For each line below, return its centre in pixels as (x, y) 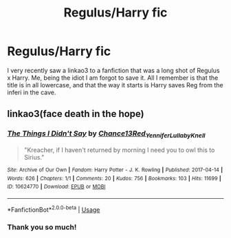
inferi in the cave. (32, 92)
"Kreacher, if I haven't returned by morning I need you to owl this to (119, 150)
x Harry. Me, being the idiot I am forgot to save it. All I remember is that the (113, 78)
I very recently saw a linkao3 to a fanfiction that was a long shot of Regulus (113, 70)
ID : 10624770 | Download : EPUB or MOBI (56, 187)
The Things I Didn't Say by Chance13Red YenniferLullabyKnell (106, 134)
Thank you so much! (42, 227)
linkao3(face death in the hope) (76, 114)
